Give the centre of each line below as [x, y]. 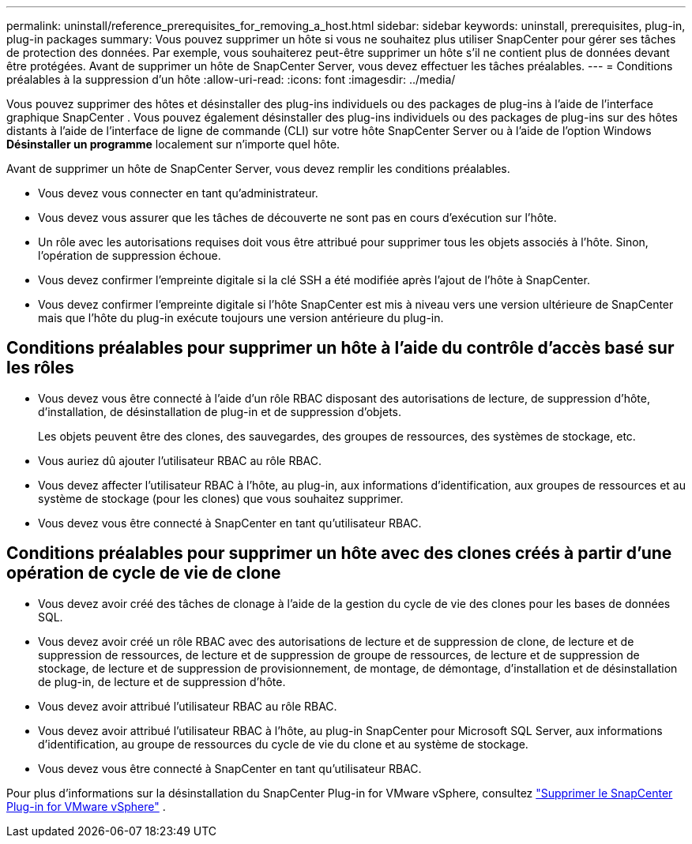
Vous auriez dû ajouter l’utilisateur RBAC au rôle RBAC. [180, 460]
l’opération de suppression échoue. [130, 255]
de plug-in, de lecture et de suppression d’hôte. [162, 681]
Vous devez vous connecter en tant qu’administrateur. [178, 193]
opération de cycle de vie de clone [144, 573]
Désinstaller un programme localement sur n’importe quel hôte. [173, 144]
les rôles [40, 368]
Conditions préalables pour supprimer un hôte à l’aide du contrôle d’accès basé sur [340, 348]
